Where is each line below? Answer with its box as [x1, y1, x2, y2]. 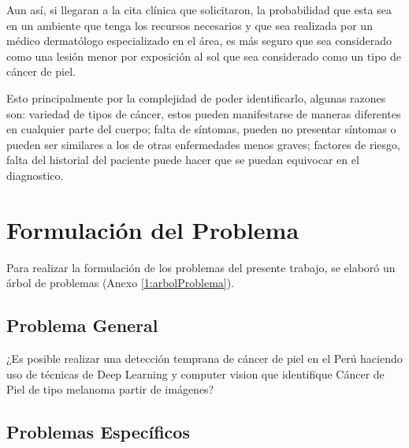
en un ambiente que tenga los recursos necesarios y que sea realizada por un [6, 17, 373, 33]
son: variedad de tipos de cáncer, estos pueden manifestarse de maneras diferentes [6, 105, 401, 121]
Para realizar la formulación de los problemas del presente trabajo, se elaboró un [6, 259, 396, 275]
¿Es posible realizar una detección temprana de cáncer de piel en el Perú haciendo [6, 350, 403, 367]
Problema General [6, 313, 158, 338]
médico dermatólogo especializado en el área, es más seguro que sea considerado [6, 32, 392, 49]
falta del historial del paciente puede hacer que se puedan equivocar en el [6, 151, 359, 168]
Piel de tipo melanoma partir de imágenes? [6, 381, 214, 398]
